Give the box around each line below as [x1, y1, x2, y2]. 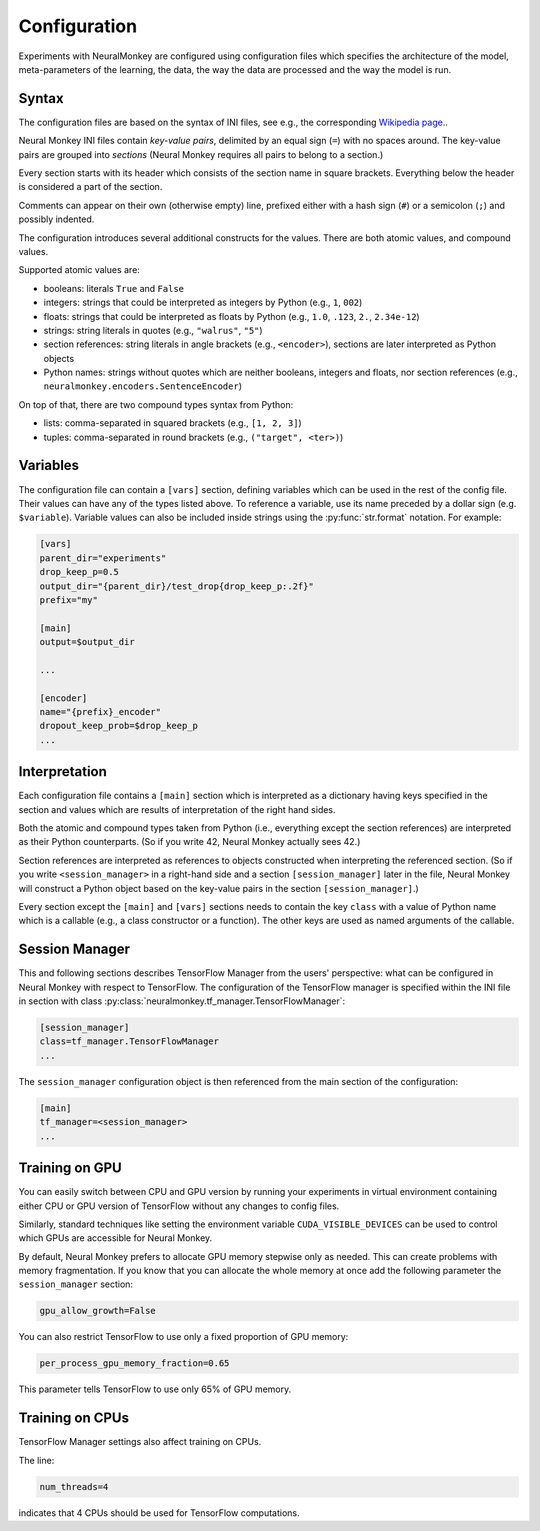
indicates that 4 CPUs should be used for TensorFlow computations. [18, 1506, 300, 1519]
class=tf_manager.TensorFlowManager [39, 1036, 220, 1047]
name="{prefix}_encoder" [39, 706, 162, 718]
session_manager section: [18, 1278, 134, 1290]
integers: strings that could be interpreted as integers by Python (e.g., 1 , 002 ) [43, 296, 363, 309]
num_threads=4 [39, 1481, 109, 1492]
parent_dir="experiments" [39, 552, 167, 564]
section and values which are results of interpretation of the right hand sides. [18, 803, 336, 815]
